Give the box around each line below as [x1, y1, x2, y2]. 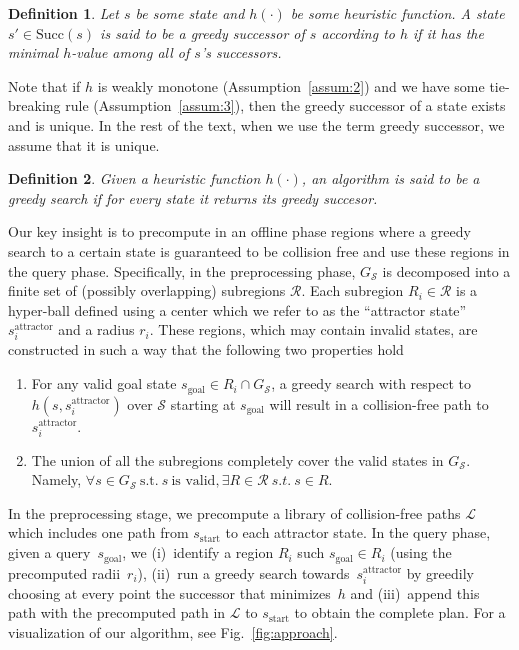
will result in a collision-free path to [269, 393, 489, 414]
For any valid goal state [31, 373, 177, 394]
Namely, [31, 469, 82, 490]
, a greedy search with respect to [271, 373, 471, 394]
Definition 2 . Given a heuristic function [8, 168, 261, 189]
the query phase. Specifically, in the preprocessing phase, [8, 260, 356, 281]
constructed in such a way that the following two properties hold [8, 339, 404, 360]
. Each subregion [301, 280, 404, 301]
